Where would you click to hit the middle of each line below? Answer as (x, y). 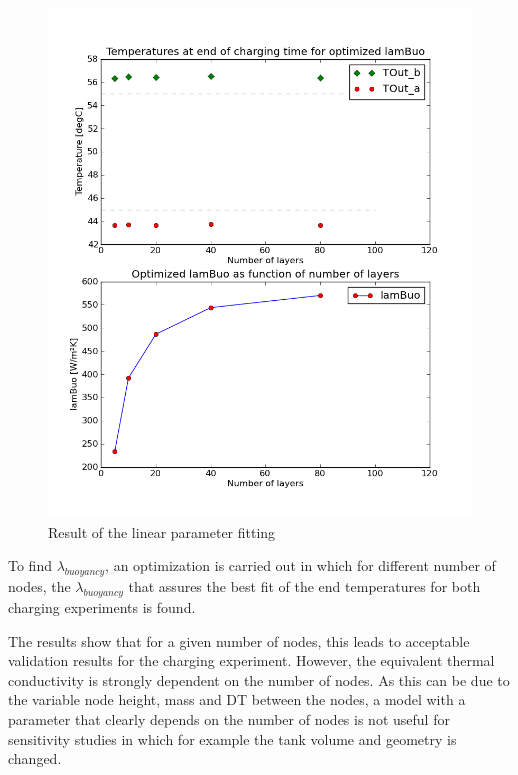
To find (30, 565)
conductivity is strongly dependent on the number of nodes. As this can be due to (259, 679)
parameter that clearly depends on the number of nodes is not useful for (229, 718)
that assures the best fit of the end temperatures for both (304, 586)
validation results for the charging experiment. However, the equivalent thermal (251, 660)
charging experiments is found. (102, 606)
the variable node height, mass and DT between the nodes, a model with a (237, 699)
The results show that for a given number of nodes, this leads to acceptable (239, 640)
